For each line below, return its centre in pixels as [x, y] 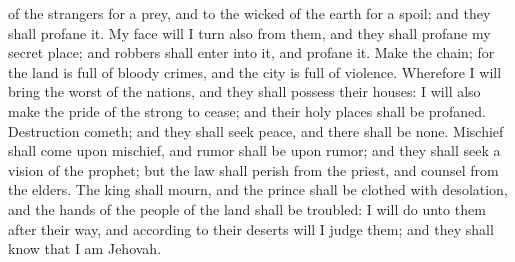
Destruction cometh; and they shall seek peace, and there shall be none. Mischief [256, 130]
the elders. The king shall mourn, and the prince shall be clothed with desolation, [258, 189]
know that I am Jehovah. [85, 248]
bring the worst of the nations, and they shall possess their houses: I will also [244, 91]
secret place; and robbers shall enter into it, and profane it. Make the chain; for [251, 52]
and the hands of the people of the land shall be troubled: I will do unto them [247, 208]
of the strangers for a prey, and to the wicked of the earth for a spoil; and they [249, 13]
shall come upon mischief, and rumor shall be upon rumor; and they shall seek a [254, 150]
